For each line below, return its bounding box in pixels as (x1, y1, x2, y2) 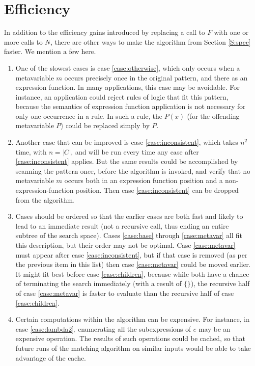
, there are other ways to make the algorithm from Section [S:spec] (50, 36, 251, 47)
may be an (198, 323, 230, 334)
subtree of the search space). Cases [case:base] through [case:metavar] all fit (15, 230, 242, 240)
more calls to (4, 36, 43, 47)
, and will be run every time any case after (71, 146, 199, 157)
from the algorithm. (15, 194, 75, 205)
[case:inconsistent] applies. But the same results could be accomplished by (15, 156, 238, 166)
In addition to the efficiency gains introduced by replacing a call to (4, 27, 205, 37)
